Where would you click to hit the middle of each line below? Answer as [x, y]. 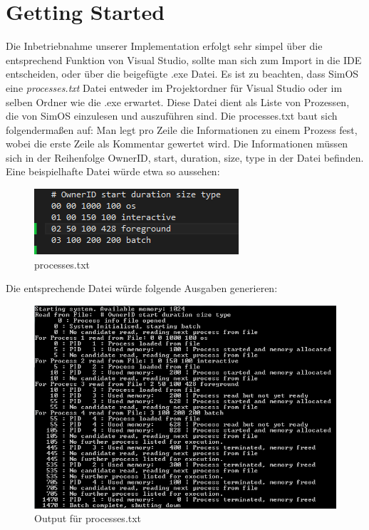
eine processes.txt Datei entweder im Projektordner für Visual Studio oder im [174, 87]
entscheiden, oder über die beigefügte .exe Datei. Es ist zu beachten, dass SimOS [182, 74]
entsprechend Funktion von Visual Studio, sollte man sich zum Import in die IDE [184, 59]
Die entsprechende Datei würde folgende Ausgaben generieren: [142, 288]
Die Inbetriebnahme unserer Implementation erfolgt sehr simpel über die [164, 46]
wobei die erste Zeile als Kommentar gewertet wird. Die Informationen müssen [177, 144]
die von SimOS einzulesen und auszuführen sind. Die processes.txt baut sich [172, 116]
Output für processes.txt [88, 518]
